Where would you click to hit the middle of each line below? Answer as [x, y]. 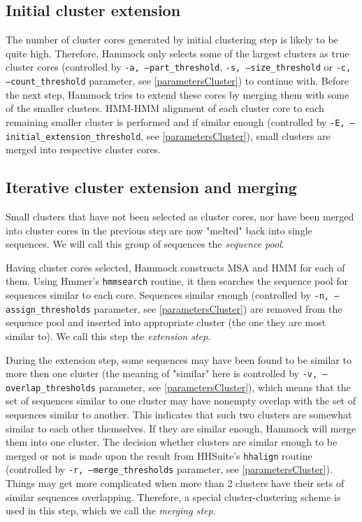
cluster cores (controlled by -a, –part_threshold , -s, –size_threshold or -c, [179, 67]
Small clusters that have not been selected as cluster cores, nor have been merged [180, 216]
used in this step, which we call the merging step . [111, 510]
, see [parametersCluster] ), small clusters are [236, 135]
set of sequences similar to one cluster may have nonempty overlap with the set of [181, 401]
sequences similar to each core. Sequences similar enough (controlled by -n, [167, 295]
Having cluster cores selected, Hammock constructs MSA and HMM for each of [175, 267]
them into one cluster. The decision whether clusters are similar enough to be [172, 442]
